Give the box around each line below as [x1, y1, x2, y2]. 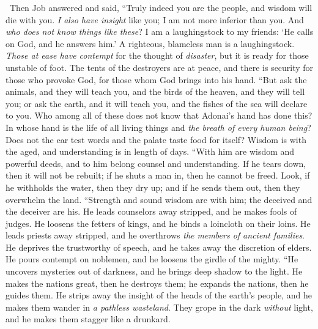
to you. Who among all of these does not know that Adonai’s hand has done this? [6, 109, 312, 122]
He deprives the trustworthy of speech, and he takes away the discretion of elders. [6, 240, 312, 253]
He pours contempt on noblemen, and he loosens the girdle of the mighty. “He [6, 253, 298, 265]
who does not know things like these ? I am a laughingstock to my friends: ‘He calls [6, 25, 314, 38]
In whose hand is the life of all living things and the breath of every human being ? [6, 120, 311, 133]
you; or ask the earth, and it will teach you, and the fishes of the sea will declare [6, 97, 308, 109]
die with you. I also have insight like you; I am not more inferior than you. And [6, 13, 304, 26]
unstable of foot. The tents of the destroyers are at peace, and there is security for [6, 61, 314, 73]
